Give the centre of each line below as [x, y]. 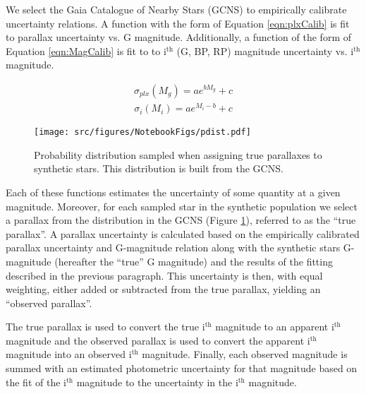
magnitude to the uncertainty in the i [157, 382]
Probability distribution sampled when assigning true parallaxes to [178, 154]
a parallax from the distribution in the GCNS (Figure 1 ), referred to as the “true [181, 220]
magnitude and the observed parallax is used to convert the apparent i [158, 340]
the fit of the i [36, 382]
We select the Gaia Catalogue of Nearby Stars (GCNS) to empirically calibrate [176, 9]
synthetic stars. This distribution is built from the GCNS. [159, 168]
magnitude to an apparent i [275, 327]
